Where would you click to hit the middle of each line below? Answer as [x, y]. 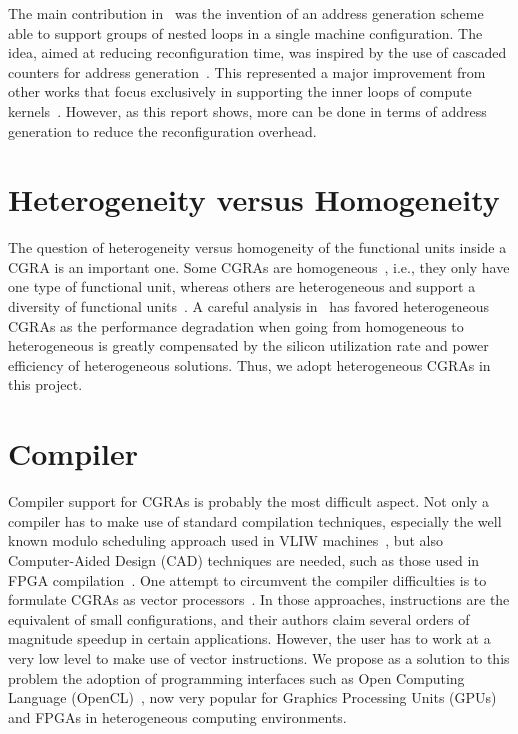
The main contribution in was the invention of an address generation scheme [246, 13]
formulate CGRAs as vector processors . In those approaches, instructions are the [259, 599]
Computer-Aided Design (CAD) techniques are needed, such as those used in [244, 559]
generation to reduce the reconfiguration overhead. [162, 130]
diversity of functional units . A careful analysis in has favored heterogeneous [248, 306]
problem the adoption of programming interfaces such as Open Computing [236, 677]
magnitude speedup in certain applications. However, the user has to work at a [249, 638]
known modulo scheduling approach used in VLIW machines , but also [225, 540]
